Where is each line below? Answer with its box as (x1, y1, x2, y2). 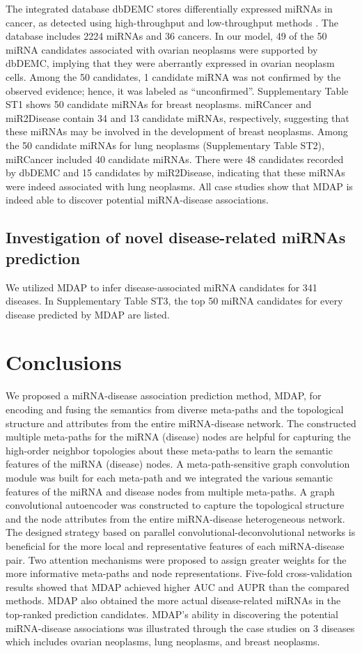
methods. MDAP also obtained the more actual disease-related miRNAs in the (6, 593, 341, 608)
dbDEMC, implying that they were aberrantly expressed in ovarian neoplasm (6, 56, 335, 70)
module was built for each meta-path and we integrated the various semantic (6, 470, 333, 484)
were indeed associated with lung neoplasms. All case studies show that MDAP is (6, 178, 353, 193)
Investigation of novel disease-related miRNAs (6, 226, 346, 248)
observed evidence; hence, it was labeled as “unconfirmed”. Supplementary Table (6, 83, 349, 98)
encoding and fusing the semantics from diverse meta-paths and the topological (6, 402, 344, 416)
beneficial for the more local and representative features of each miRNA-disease (6, 538, 345, 553)
